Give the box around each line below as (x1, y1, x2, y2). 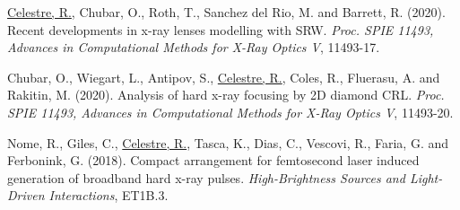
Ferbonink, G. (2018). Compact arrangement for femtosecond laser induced (7, 151, 420, 170)
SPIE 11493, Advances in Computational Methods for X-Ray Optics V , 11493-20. (7, 102, 454, 121)
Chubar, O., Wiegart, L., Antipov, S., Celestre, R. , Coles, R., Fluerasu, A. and (7, 67, 440, 86)
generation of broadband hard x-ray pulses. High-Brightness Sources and (7, 168, 405, 187)
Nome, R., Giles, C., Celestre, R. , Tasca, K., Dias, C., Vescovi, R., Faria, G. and (7, 133, 448, 152)
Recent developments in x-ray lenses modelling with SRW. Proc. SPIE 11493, (7, 20, 434, 39)
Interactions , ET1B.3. (48, 186, 169, 205)
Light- (409, 168, 443, 187)
